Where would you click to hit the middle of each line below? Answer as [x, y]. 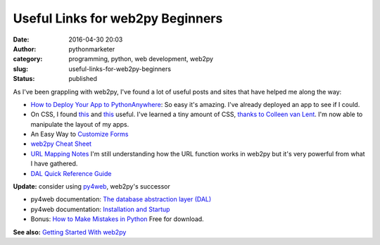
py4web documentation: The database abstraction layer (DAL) [121, 199]
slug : [20, 69]
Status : [24, 79]
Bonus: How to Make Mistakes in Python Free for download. [117, 219]
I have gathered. [54, 164]
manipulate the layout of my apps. [80, 124]
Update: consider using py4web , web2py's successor [91, 187]
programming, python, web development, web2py [141, 59]
